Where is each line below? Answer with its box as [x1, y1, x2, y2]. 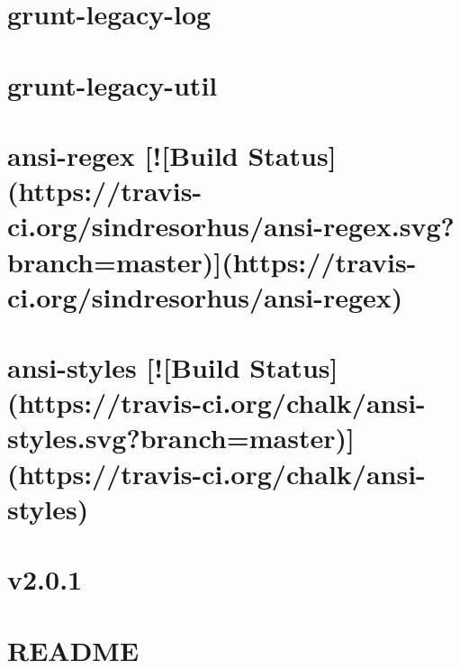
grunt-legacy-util [7, 66, 218, 103]
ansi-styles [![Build [7, 349, 240, 386]
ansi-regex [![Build [7, 136, 239, 173]
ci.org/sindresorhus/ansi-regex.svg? [7, 207, 455, 244]
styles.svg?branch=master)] [7, 419, 355, 456]
